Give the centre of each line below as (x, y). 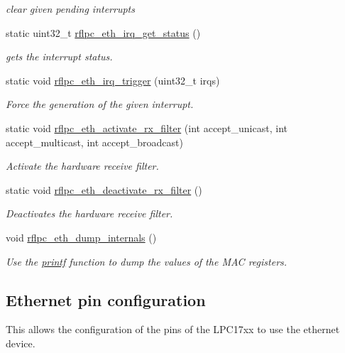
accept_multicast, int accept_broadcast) (94, 142)
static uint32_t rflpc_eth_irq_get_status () (103, 32)
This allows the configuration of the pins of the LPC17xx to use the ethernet (173, 329)
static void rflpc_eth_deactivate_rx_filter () (104, 189)
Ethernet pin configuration (106, 299)
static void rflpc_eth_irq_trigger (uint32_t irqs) (113, 80)
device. (21, 343)
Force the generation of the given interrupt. (100, 104)
